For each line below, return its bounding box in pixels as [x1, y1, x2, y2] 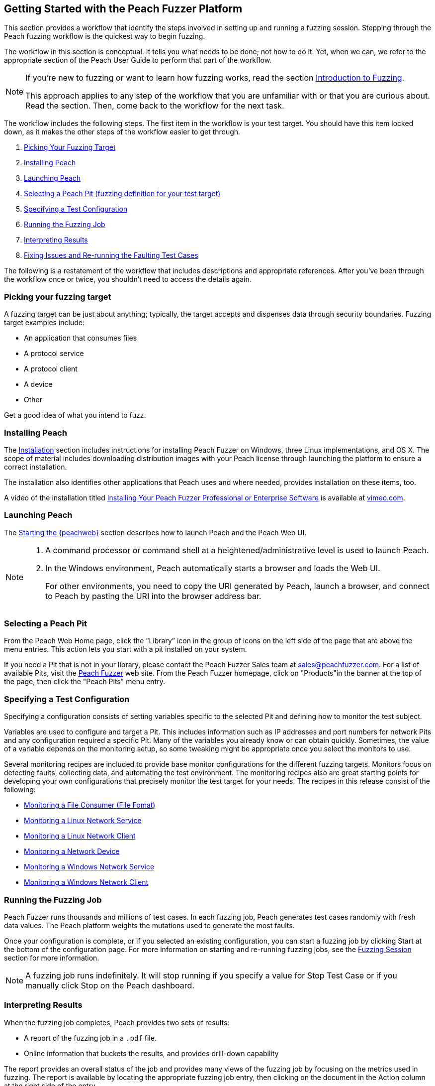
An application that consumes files [24, 334, 137, 343]
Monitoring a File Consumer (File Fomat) [24, 801, 156, 810]
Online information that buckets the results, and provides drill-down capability [24, 1049, 279, 1058]
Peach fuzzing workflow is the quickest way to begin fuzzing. [4, 32, 205, 41]
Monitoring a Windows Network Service [24, 862, 155, 871]
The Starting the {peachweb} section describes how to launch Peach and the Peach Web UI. [4, 528, 307, 537]
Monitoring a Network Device [24, 847, 120, 856]
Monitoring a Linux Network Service [24, 816, 142, 825]
